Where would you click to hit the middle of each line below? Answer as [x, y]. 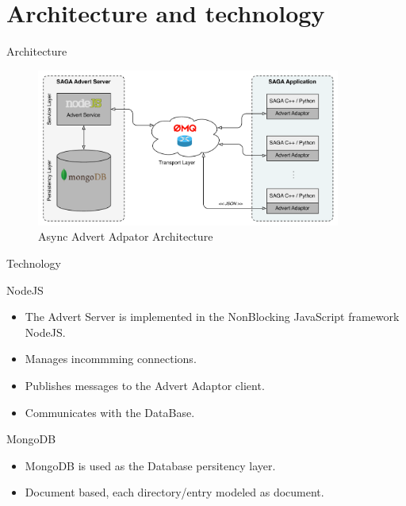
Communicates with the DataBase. [110, 412]
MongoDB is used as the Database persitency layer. [150, 465]
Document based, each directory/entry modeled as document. [174, 492]
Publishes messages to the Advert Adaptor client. [145, 385]
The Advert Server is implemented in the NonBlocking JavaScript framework [212, 317]
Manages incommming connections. [111, 359]
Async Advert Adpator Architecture [126, 236]
